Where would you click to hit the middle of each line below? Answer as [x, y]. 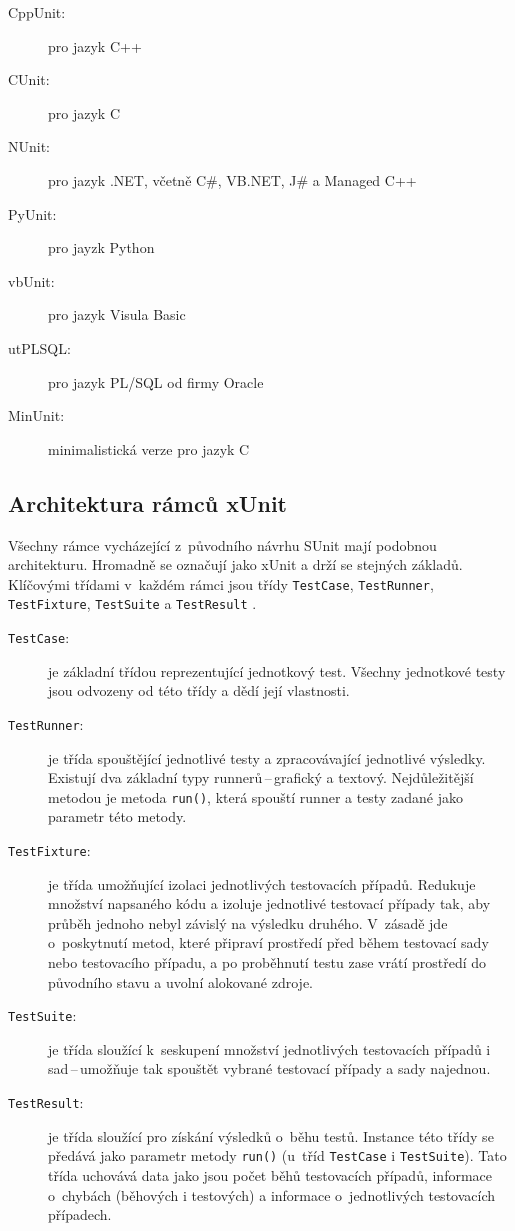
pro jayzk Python [101, 247]
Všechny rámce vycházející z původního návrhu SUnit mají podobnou [222, 544]
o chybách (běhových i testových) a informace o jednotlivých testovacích [272, 1194]
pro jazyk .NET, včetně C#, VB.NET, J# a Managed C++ [232, 179]
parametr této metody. [117, 816]
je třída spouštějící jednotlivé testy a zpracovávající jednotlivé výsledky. [267, 757]
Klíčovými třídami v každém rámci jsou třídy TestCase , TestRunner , [221, 583]
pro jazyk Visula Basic [117, 314]
